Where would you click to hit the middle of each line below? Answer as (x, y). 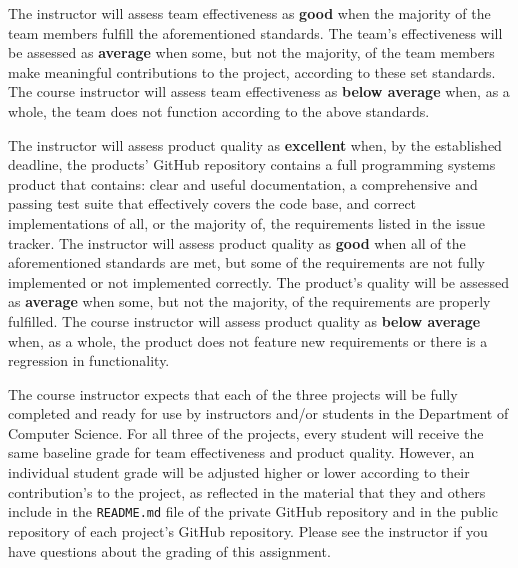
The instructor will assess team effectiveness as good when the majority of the (249, 13)
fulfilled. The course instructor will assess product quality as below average (244, 320)
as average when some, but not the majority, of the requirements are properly (249, 301)
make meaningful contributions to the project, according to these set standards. (252, 71)
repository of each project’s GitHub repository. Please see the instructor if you (248, 530)
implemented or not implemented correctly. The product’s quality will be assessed (259, 281)
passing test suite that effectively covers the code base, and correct (212, 203)
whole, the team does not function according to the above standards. (219, 110)
